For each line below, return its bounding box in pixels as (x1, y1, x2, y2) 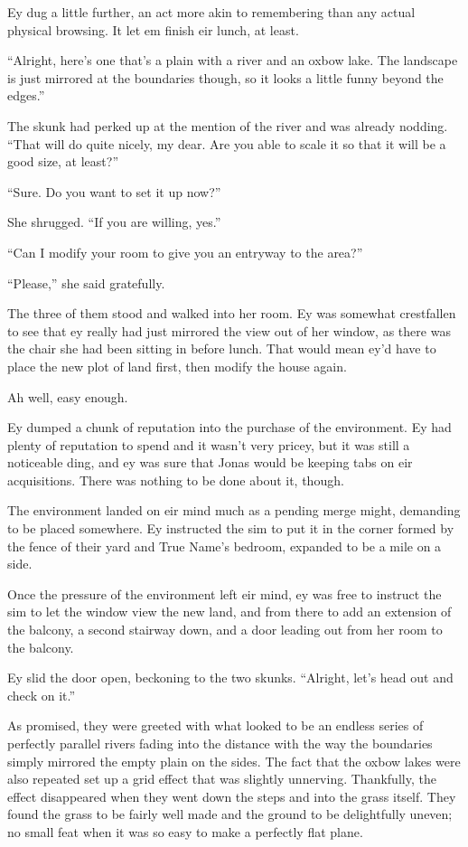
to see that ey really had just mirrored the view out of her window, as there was (7, 321, 451, 340)
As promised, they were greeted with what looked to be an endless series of (7, 716, 424, 735)
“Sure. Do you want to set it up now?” (7, 182, 221, 201)
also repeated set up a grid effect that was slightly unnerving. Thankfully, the (7, 769, 436, 788)
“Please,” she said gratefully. (7, 273, 165, 292)
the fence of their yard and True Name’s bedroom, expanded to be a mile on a (7, 536, 442, 555)
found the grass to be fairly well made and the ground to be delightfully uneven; (7, 805, 453, 823)
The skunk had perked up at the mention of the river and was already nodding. (7, 116, 448, 135)
